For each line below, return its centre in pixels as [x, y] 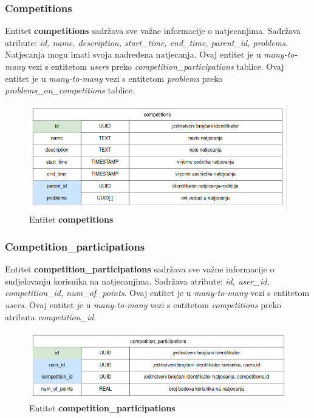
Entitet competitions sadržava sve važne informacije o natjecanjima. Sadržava [153, 31]
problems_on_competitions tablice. [70, 90]
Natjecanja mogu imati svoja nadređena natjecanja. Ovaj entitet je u [133, 54]
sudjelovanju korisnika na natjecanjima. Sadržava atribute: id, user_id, [137, 281]
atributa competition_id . [51, 316]
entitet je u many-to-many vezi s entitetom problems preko [114, 78]
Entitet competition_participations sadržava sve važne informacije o [140, 269]
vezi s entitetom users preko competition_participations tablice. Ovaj [156, 66]
